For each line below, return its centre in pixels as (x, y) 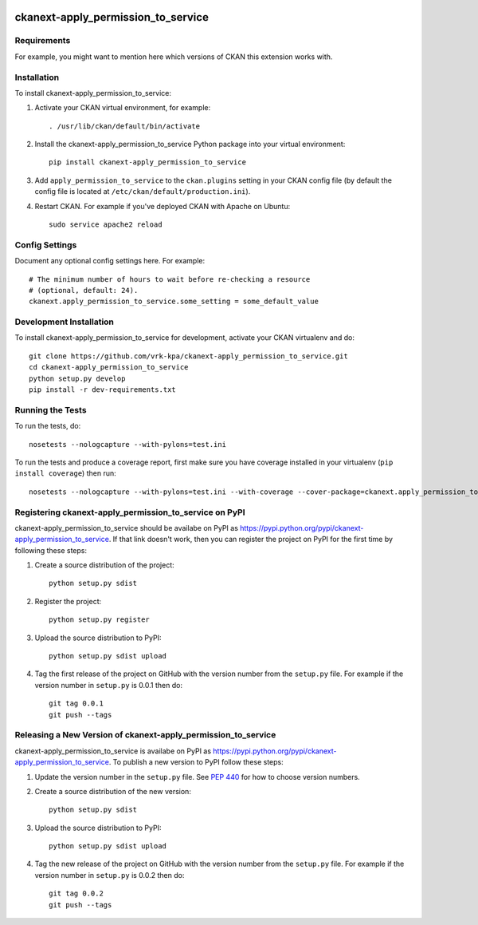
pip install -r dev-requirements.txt (103, 390)
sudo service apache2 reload (106, 225)
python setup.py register (100, 620)
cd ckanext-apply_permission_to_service (109, 368)
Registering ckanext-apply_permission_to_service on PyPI (130, 512)
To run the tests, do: (48, 426)
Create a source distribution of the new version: (113, 791)
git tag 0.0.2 (76, 893)
